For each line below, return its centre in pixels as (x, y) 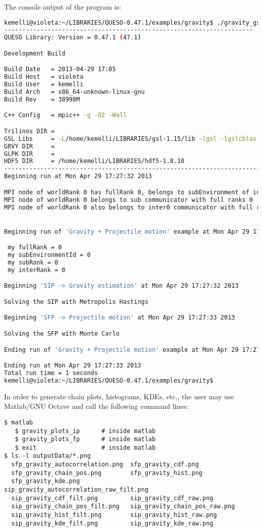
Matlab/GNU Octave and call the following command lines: (96, 406)
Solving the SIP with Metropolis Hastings (76, 302)
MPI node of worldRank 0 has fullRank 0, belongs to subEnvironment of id (132, 192)
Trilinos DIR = (29, 131)
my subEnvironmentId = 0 (49, 255)
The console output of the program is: (63, 7)
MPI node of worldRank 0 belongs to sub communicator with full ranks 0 (128, 200)
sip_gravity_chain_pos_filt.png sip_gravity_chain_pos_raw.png (123, 507)
